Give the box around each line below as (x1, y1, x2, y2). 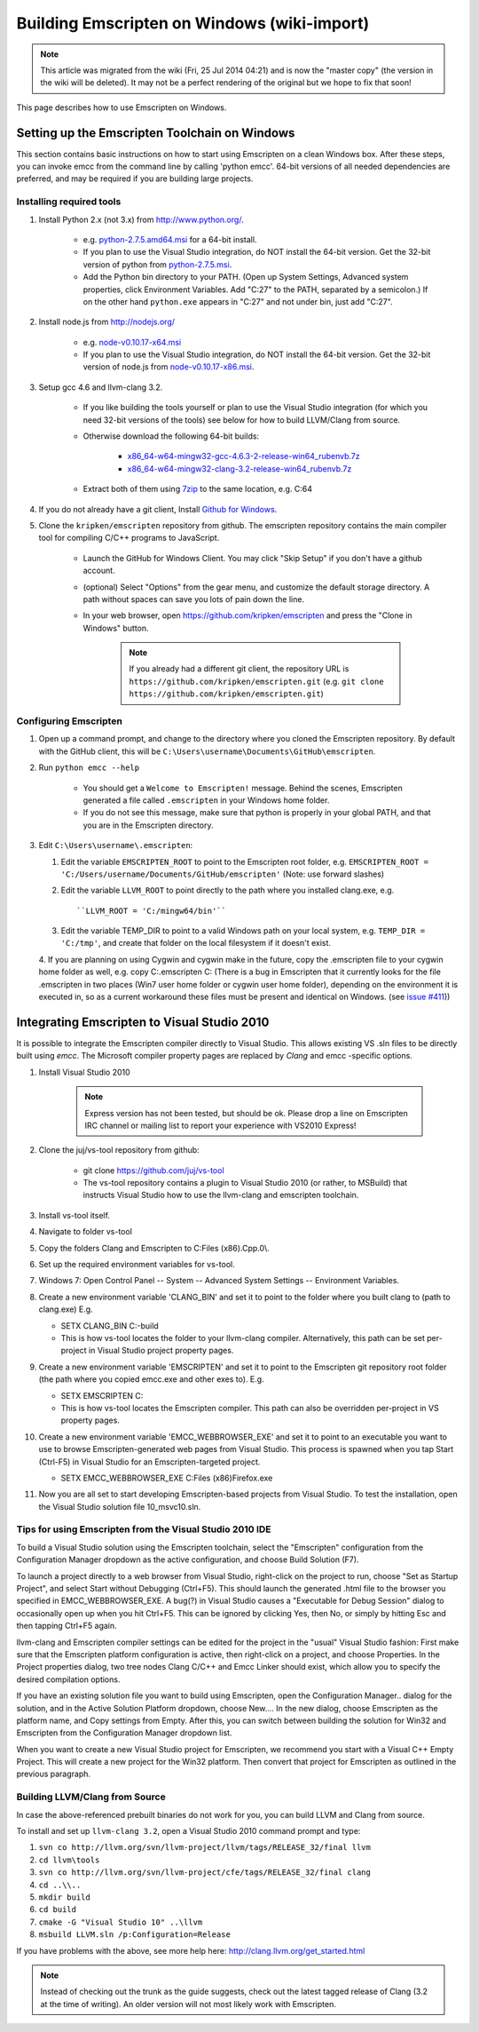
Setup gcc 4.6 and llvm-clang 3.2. (38, 382, 163, 393)
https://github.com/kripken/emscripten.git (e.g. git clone (129, 676, 385, 687)
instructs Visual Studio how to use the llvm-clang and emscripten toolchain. (82, 1190, 359, 1201)
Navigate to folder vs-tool (38, 1226, 133, 1237)
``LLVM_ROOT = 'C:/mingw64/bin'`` (76, 906, 226, 916)
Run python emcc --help (38, 762, 140, 773)
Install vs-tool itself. (38, 1210, 111, 1220)
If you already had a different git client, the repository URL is (129, 663, 349, 674)
